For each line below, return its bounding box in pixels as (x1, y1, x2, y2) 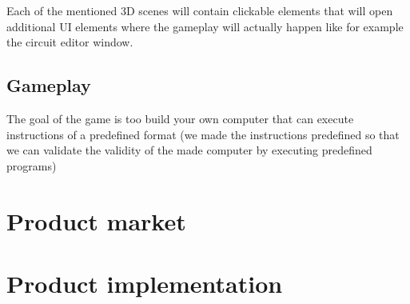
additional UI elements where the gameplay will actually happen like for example (6, 18, 404, 34)
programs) (6, 157, 57, 174)
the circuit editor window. (6, 34, 133, 50)
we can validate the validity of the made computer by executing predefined (6, 142, 372, 158)
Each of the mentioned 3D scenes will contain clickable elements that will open (6, 2, 393, 18)
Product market (6, 204, 186, 237)
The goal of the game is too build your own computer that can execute (6, 110, 354, 126)
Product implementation (6, 266, 283, 299)
